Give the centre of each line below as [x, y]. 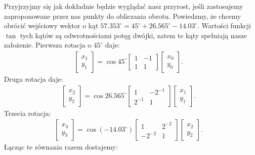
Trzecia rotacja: [27, 113]
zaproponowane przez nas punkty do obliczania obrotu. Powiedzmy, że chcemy [123, 16]
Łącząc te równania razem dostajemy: [61, 147]
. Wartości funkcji [224, 26]
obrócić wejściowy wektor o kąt [51, 26]
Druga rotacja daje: [34, 79]
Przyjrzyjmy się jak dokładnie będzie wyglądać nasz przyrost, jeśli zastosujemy [124, 6]
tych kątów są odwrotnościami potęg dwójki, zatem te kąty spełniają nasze [133, 35]
